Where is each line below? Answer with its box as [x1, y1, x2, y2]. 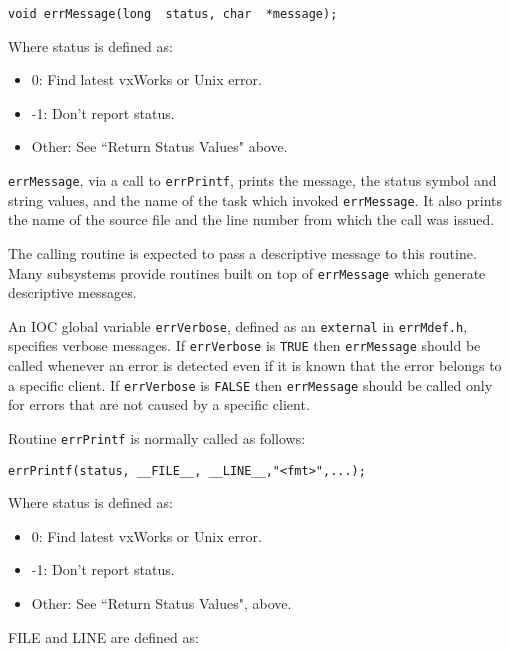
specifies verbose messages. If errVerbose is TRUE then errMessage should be [8, 335, 481, 356]
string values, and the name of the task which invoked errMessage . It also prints [8, 189, 502, 210]
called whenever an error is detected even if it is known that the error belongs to [8, 355, 502, 376]
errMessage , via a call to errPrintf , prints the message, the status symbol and [8, 170, 497, 191]
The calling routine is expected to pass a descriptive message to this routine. [8, 242, 477, 263]
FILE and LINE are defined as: [8, 626, 199, 647]
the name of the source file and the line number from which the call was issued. [8, 209, 495, 230]
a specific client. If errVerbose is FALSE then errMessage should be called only [8, 374, 493, 395]
